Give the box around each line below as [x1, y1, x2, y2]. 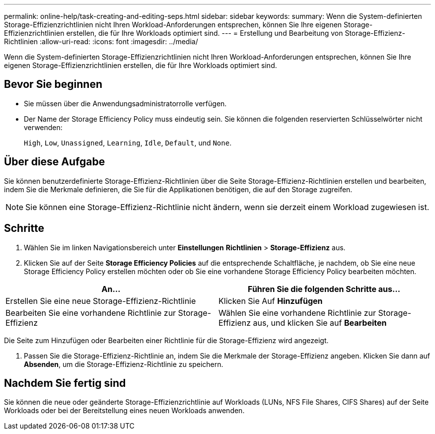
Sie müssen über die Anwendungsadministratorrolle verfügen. [24, 99, 227, 108]
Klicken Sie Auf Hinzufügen [218, 295, 323, 306]
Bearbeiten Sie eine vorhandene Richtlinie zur [5, 307, 176, 318]
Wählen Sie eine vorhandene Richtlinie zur [218, 307, 376, 318]
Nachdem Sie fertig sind [4, 376, 126, 389]
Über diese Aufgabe [4, 155, 105, 168]
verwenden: [24, 123, 63, 132]
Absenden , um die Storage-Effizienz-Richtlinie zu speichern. [24, 360, 223, 368]
